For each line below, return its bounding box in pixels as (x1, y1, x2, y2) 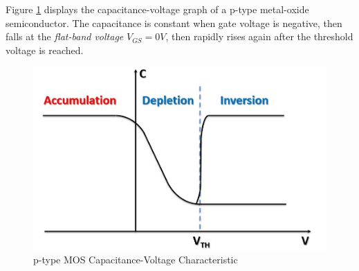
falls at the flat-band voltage (6, 29, 124, 44)
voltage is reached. (6, 42, 84, 57)
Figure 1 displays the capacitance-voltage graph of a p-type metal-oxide (6, 2, 309, 16)
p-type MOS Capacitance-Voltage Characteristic (33, 252, 238, 267)
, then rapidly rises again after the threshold (165, 29, 353, 44)
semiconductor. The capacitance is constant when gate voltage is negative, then (6, 15, 342, 30)
